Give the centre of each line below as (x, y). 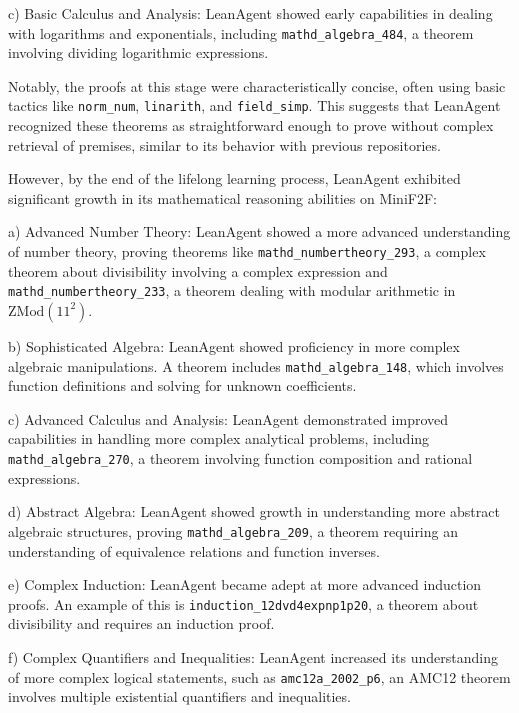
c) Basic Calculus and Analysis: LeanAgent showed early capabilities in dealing (250, 13)
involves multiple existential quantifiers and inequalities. (179, 696)
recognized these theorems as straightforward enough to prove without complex (251, 125)
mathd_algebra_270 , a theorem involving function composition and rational (240, 458)
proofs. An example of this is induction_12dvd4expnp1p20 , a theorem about (243, 603)
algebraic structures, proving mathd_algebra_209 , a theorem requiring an (233, 530)
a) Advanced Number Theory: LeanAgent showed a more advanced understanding (259, 231)
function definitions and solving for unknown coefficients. (182, 385)
